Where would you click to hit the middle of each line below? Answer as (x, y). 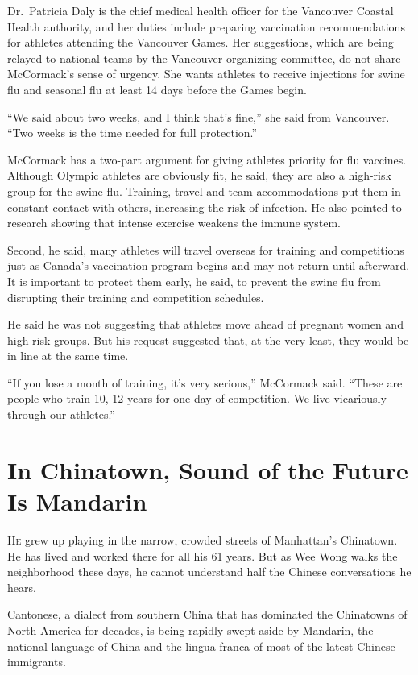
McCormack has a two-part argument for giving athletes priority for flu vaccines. (207, 159)
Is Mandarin (77, 501)
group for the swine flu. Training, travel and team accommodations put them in (204, 190)
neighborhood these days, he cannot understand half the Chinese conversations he (209, 571)
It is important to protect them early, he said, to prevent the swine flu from (194, 281)
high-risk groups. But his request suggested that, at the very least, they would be (208, 340)
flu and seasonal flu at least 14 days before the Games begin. (157, 89)
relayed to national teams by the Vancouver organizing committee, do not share (204, 58)
